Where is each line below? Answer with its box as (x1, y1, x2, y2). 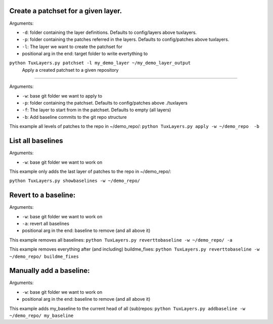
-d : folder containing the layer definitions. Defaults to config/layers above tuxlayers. (22, 29, 197, 35)
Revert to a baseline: (9, 191, 76, 200)
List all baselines (9, 136, 63, 145)
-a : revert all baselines (22, 220, 69, 226)
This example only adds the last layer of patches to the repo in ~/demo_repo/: (9, 168, 171, 174)
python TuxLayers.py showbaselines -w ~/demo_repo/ (9, 178, 141, 184)
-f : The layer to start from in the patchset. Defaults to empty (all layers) (22, 107, 171, 113)
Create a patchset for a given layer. (9, 7, 122, 15)
